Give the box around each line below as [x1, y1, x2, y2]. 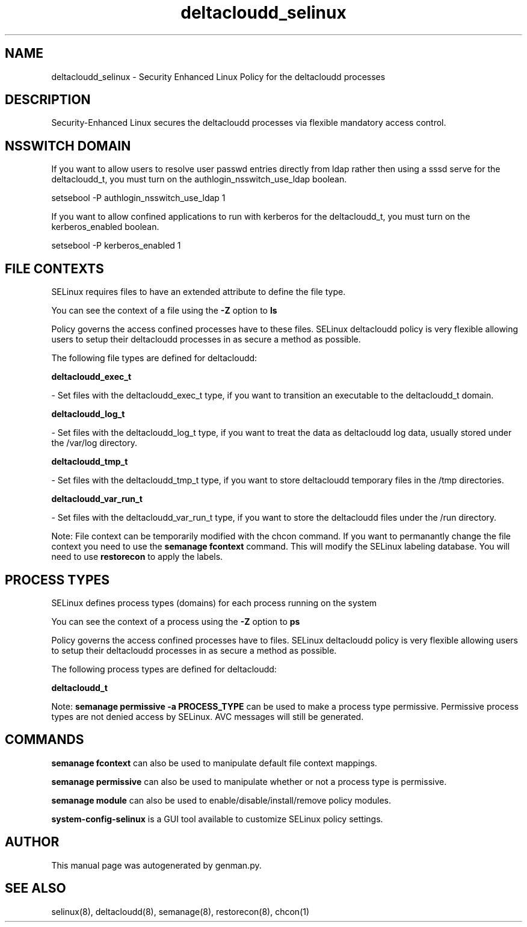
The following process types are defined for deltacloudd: [51, 663, 277, 674]
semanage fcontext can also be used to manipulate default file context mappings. [51, 757, 377, 768]
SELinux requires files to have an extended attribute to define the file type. [51, 287, 346, 297]
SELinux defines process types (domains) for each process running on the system [51, 597, 377, 608]
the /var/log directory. [51, 438, 137, 448]
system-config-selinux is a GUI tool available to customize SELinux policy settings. [51, 813, 383, 824]
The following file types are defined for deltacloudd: [51, 353, 257, 364]
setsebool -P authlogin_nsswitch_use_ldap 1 [51, 193, 226, 203]
